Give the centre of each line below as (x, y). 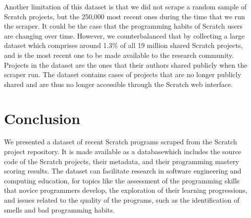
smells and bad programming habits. (59, 209)
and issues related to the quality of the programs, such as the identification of (122, 200)
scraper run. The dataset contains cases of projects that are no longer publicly (123, 74)
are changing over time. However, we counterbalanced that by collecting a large (124, 35)
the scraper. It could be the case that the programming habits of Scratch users (123, 26)
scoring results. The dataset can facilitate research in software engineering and (123, 171)
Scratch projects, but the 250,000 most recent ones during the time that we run (125, 16)
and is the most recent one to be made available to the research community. (119, 55)
